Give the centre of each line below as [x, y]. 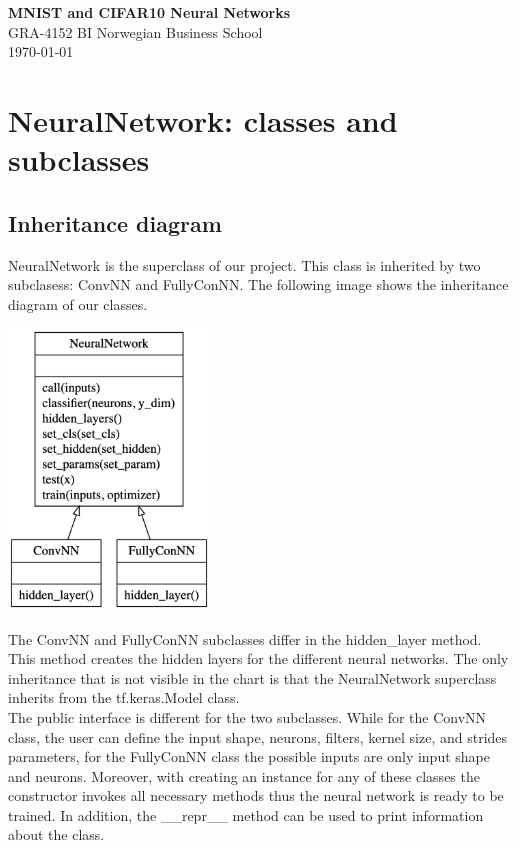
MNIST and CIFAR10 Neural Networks [149, 12]
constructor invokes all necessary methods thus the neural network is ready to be [256, 795]
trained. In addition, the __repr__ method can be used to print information [246, 814]
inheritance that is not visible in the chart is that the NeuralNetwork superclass [252, 677]
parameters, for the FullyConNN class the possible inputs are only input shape [249, 756]
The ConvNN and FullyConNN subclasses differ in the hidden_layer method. [245, 638]
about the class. [56, 834]
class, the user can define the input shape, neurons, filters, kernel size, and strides [258, 736]
